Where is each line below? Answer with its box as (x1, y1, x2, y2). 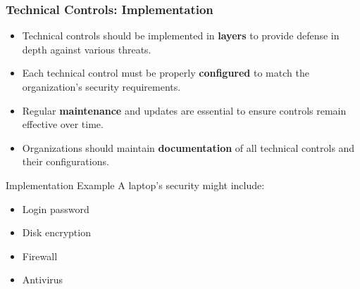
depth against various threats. (22, 41, 151, 56)
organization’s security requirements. (22, 79, 181, 94)
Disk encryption (22, 225, 91, 240)
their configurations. (22, 154, 109, 169)
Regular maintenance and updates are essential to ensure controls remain (22, 103, 347, 117)
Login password (22, 201, 89, 216)
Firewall (22, 248, 58, 263)
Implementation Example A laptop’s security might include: (6, 177, 265, 192)
